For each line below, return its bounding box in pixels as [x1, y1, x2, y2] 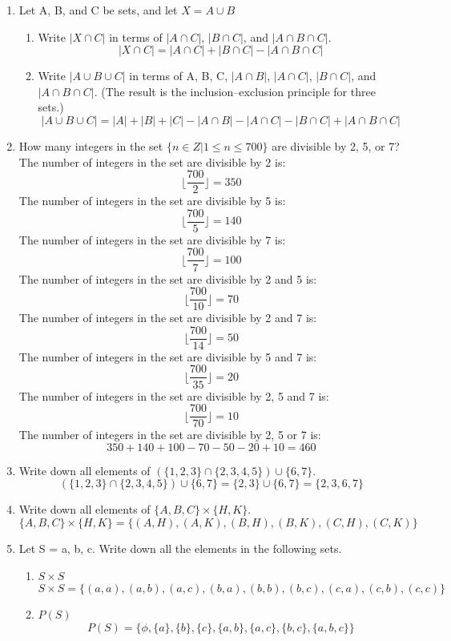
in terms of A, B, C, [129, 67, 228, 84]
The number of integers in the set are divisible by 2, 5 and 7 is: [18, 387, 329, 404]
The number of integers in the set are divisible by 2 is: [18, 153, 286, 170]
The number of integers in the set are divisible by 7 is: [18, 231, 286, 248]
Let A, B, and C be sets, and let [18, 2, 178, 18]
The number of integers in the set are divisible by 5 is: [18, 192, 286, 209]
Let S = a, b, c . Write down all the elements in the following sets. [18, 539, 342, 556]
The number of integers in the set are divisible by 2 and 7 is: [18, 309, 317, 326]
